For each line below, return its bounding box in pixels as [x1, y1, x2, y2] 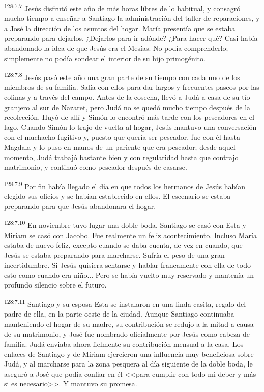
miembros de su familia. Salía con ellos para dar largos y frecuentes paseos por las [4, 82, 259, 92]
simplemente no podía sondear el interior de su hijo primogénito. [4, 53, 206, 63]
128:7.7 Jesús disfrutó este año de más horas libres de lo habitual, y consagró [4, 2, 241, 13]
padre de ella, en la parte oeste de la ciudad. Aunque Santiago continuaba [4, 308, 234, 319]
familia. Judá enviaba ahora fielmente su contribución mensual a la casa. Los [4, 338, 244, 349]
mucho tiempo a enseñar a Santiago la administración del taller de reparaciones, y [4, 13, 260, 23]
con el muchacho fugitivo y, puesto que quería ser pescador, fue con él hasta [4, 132, 240, 142]
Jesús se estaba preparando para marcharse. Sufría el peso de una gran [4, 249, 225, 260]
